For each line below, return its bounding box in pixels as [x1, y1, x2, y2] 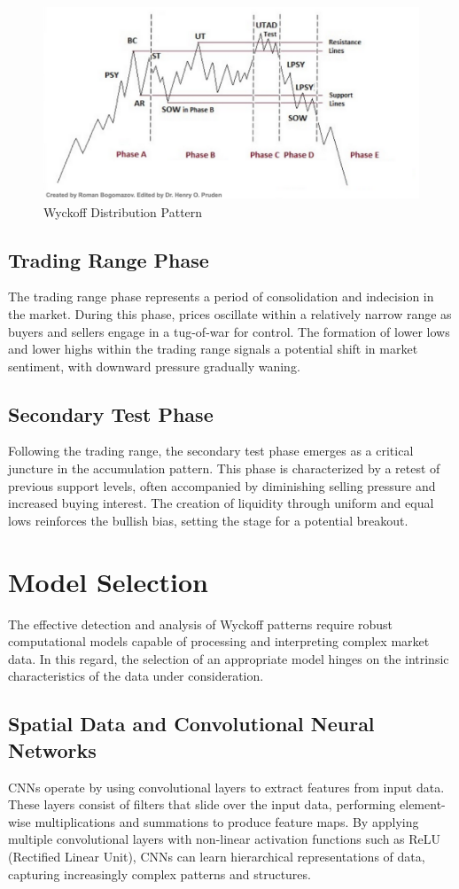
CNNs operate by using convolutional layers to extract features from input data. [8, 777, 445, 796]
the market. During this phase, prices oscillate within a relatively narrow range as [8, 304, 452, 323]
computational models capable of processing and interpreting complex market [8, 632, 430, 651]
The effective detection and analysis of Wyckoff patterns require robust [8, 614, 393, 633]
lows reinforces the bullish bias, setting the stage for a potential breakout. [8, 511, 408, 529]
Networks [8, 736, 97, 763]
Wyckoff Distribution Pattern [43, 202, 203, 221]
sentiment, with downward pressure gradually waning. [8, 356, 300, 375]
